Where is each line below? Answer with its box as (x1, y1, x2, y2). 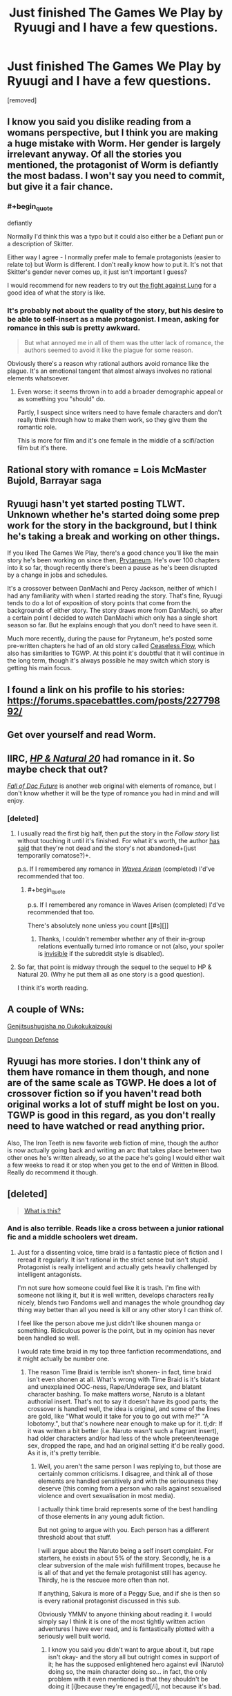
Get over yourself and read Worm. (7, 729, 157, 741)
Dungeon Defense (7, 1035, 59, 1044)
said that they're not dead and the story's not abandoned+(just (17, 844, 197, 852)
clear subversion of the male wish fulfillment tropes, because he (37, 1561, 221, 1569)
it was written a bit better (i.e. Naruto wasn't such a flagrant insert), (27, 1426, 219, 1435)
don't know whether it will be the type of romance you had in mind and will (7, 789, 220, 797)
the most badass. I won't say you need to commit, (7, 170, 225, 182)
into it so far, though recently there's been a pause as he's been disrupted (7, 564, 217, 572)
